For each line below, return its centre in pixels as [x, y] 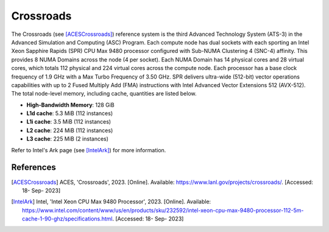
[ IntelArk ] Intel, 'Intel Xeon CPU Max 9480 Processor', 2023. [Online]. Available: [111, 202]
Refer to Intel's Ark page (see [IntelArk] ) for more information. [89, 150]
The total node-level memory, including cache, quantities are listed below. [104, 94]
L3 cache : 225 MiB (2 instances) [68, 139]
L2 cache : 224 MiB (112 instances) [70, 130]
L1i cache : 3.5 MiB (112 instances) [69, 122]
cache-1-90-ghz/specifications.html [67, 219]
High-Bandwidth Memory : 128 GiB [71, 105]
